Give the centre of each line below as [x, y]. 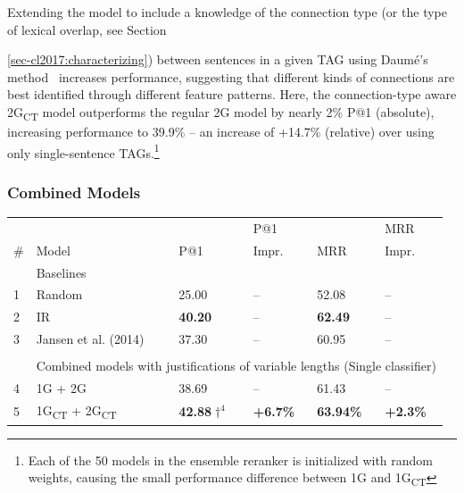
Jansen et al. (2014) [90, 339]
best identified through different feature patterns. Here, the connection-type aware [232, 94]
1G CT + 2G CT [76, 411]
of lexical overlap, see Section [87, 29]
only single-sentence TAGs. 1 [83, 151]
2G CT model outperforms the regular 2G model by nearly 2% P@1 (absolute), [221, 113]
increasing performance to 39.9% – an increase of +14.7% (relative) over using [221, 132]
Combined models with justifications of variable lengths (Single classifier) [236, 366]
